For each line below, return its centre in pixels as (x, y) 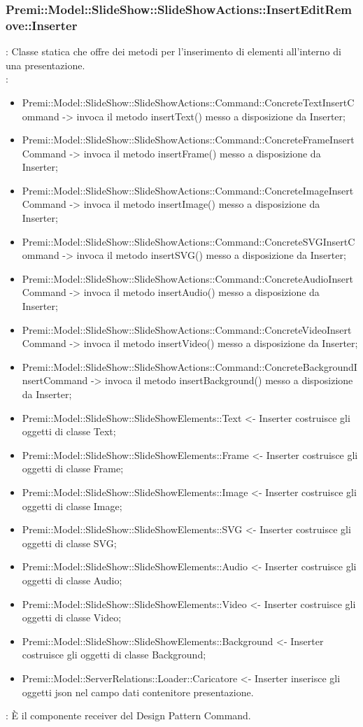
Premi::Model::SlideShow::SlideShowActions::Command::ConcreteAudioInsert (187, 278)
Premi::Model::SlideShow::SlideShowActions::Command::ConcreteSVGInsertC (188, 241)
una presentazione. (45, 65)
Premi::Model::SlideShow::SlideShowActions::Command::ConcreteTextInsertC (188, 102)
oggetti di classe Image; (72, 506)
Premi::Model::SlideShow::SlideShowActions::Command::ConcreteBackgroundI (190, 366)
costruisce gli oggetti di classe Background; (114, 655)
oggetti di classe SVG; (69, 543)
